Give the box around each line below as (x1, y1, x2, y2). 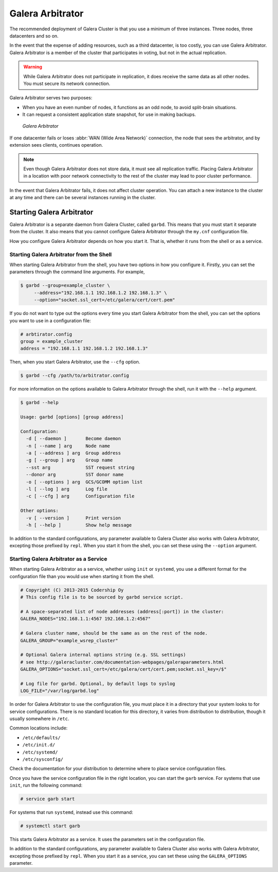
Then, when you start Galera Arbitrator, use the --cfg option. (9, 359, 141, 365)
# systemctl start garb (20, 823, 81, 829)
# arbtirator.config (20, 331, 72, 337)
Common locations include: (9, 725, 68, 731)
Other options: (20, 508, 59, 514)
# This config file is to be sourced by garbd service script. (20, 595, 184, 600)
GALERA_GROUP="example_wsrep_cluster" (20, 637, 118, 643)
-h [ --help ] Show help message (26, 522, 132, 528)
